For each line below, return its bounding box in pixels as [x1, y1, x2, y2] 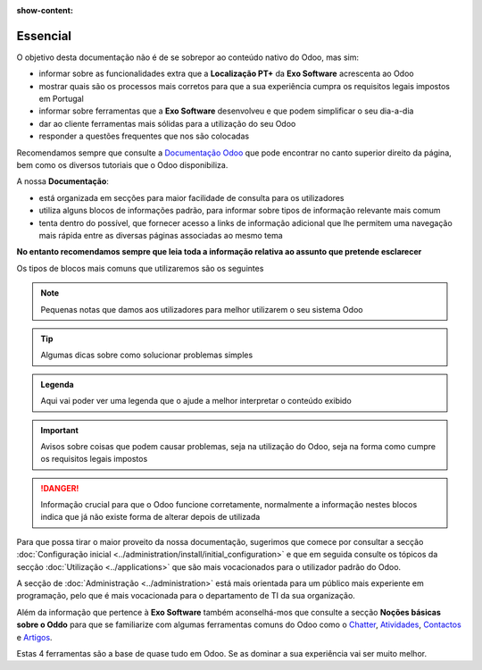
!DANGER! [40, 482, 79, 493]
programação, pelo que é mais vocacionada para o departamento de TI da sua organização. [16, 590, 356, 601]
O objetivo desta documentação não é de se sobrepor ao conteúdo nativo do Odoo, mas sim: [16, 52, 360, 63]
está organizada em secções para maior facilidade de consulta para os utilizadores [38, 192, 345, 203]
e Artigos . [16, 632, 53, 642]
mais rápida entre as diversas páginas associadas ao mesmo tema [38, 230, 283, 240]
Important [40, 424, 79, 435]
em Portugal [38, 94, 84, 105]
